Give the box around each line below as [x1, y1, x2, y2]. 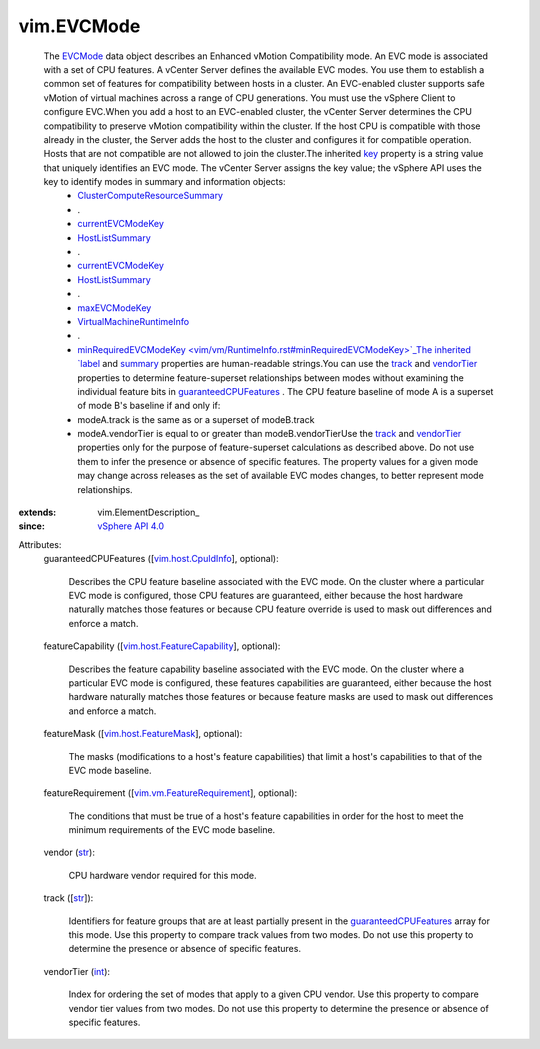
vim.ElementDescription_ [97, 506, 200, 519]
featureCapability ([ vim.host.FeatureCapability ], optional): [43, 640, 281, 652]
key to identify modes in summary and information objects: [43, 176, 286, 188]
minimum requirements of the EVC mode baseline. [68, 824, 276, 836]
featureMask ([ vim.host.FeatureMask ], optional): [43, 728, 243, 740]
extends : [18, 506, 57, 519]
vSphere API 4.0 [97, 520, 165, 532]
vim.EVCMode [18, 15, 141, 37]
